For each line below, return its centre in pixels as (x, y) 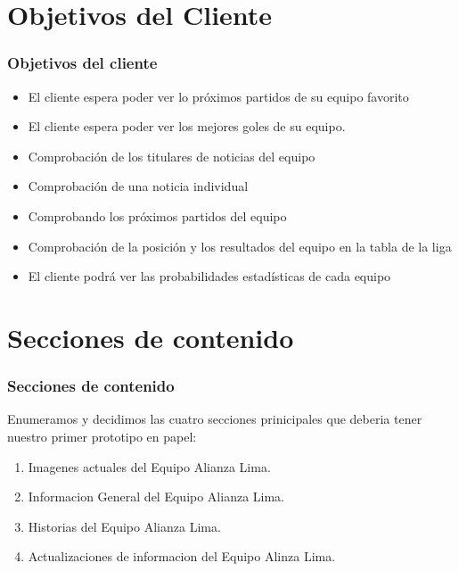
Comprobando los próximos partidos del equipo (157, 215)
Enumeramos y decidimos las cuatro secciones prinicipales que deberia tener (215, 419)
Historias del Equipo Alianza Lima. (124, 526)
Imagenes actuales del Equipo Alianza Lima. (149, 466)
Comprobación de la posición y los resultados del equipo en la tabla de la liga (240, 246)
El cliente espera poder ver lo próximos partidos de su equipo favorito (218, 96)
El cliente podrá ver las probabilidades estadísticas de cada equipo (209, 276)
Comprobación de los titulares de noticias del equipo (172, 156)
